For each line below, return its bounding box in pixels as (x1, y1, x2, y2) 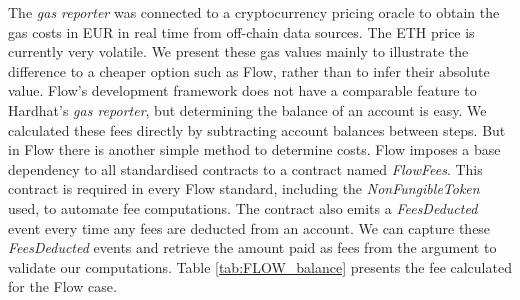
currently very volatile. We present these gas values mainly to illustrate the (8, 41, 469, 62)
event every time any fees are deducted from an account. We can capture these (8, 217, 491, 238)
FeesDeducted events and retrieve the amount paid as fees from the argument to (8, 237, 497, 258)
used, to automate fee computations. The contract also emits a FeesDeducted (8, 197, 478, 218)
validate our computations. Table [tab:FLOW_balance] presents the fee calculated (8, 256, 512, 277)
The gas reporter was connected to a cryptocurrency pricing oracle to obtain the (8, 2, 500, 22)
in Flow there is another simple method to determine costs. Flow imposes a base (8, 139, 501, 160)
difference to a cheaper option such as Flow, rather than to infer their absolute (8, 60, 490, 81)
